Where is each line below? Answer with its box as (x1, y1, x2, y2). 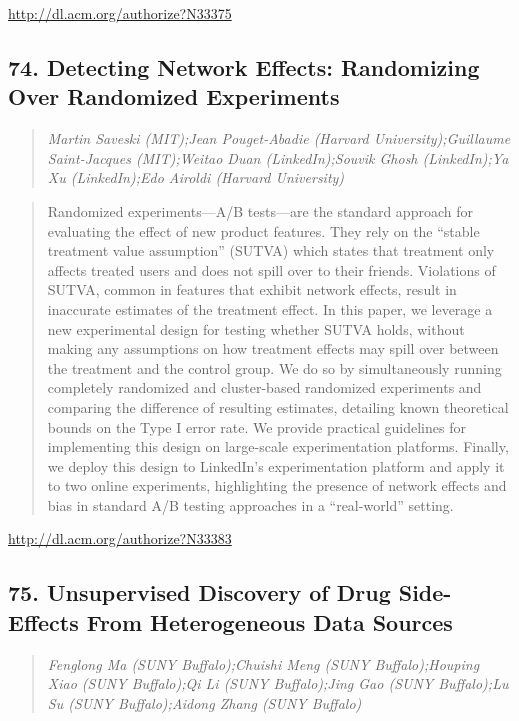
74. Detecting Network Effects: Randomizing (8, 51, 480, 82)
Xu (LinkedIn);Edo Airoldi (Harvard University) (47, 167, 345, 188)
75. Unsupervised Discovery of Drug (8, 577, 391, 608)
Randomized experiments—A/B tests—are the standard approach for (47, 200, 473, 221)
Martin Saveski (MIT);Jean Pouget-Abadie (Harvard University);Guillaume (47, 128, 511, 149)
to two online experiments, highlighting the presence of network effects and (47, 475, 507, 496)
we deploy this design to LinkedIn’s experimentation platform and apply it (47, 455, 505, 476)
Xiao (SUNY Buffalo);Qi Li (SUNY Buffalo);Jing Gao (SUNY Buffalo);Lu (47, 673, 509, 694)
